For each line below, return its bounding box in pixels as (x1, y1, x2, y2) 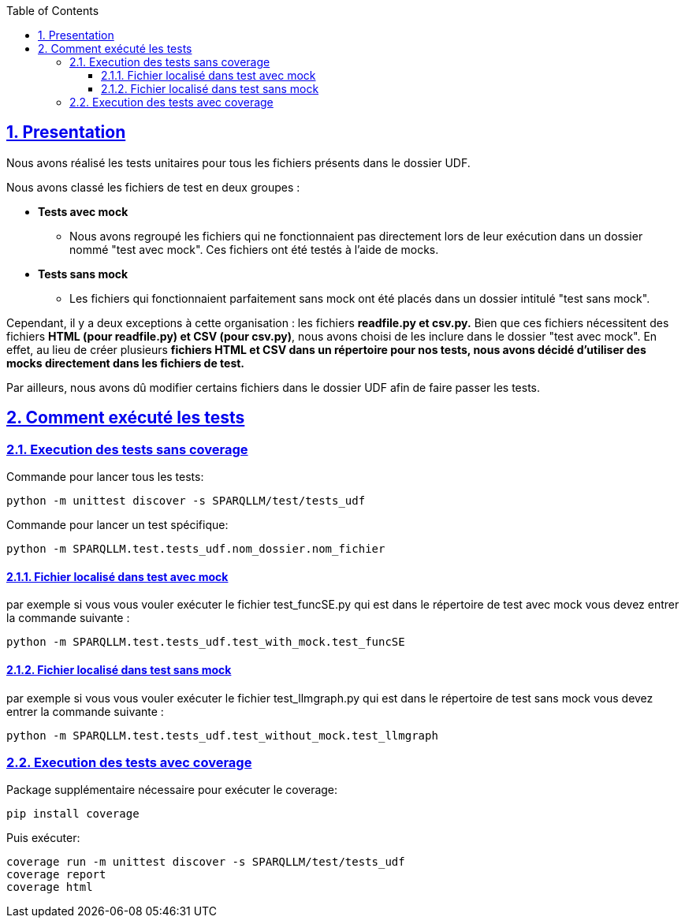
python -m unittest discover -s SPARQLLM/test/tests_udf (6, 494, 366, 508)
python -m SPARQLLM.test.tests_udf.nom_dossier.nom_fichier (6, 542, 385, 556)
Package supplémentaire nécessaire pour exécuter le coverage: (6, 783, 338, 797)
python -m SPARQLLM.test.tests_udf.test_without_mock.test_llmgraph (6, 728, 438, 742)
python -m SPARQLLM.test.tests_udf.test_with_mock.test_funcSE (6, 635, 405, 649)
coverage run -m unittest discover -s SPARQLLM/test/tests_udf (6, 855, 405, 869)
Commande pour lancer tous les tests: (6, 470, 204, 484)
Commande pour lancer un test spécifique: (6, 518, 229, 532)
